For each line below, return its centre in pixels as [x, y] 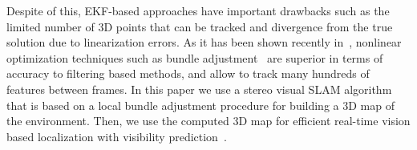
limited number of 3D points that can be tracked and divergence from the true [200, 26]
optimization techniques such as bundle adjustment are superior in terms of [195, 57]
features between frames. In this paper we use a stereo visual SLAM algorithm [199, 89]
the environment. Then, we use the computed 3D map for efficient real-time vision [208, 121]
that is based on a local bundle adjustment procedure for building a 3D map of [200, 105]
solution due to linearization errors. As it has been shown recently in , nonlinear [204, 42]
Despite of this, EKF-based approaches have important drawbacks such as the [198, 10]
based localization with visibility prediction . [117, 136]
